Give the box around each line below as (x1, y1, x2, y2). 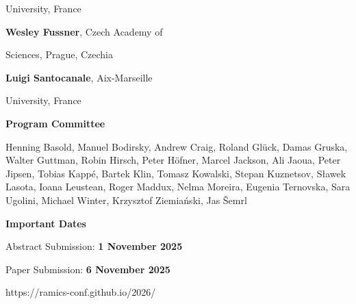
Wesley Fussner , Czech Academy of (5, 24, 163, 38)
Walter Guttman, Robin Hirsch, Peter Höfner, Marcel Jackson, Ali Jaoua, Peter (5, 153, 341, 167)
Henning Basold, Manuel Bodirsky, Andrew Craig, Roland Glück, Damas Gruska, (5, 139, 348, 153)
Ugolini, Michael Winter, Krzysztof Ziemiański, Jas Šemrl (5, 192, 247, 207)
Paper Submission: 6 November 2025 (5, 262, 170, 276)
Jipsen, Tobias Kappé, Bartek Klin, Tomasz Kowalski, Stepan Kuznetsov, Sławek (5, 166, 346, 180)
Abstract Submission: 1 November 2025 (5, 239, 183, 253)
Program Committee (5, 116, 105, 130)
